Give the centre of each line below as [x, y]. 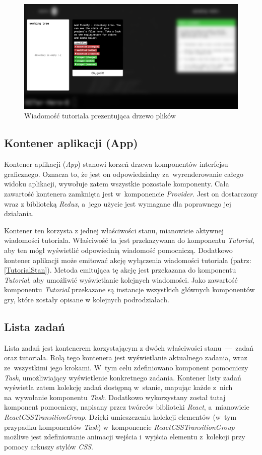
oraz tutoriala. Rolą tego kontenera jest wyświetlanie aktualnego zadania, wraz [126, 357]
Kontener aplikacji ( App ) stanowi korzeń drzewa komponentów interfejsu [116, 164]
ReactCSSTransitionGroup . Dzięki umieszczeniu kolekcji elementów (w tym [120, 416]
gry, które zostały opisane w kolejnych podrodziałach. [87, 299]
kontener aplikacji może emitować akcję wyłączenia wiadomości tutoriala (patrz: [128, 260]
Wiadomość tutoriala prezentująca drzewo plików [100, 116]
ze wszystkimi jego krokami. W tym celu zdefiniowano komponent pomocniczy [126, 367]
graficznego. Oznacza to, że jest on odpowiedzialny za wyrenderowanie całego [124, 174]
